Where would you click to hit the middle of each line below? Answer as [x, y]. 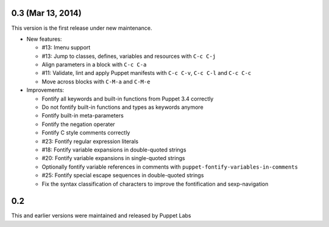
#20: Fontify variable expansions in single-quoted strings [113, 158]
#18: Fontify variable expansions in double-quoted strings [114, 150]
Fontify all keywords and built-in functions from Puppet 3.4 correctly [128, 99]
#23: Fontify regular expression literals [90, 141]
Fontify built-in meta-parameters [83, 116]
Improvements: [45, 90]
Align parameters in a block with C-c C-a [94, 65]
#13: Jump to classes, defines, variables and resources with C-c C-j [129, 56]
